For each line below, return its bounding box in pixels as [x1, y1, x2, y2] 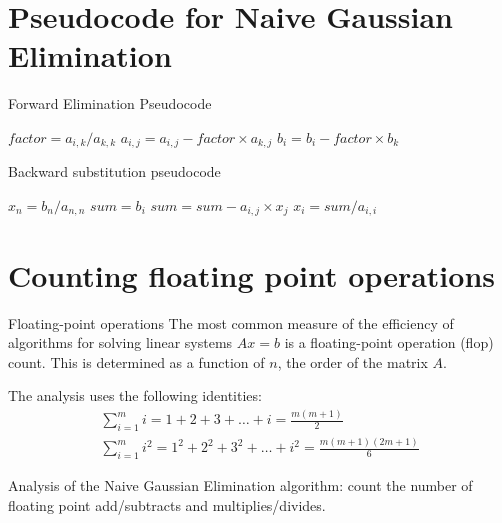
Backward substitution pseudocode [8, 161, 221, 182]
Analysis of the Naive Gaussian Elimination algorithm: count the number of [8, 475, 473, 496]
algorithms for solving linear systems [8, 332, 233, 353]
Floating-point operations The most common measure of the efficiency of [8, 312, 454, 333]
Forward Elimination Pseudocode [8, 93, 212, 114]
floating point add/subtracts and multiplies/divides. [8, 494, 326, 515]
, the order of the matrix [277, 351, 428, 372]
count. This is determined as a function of [8, 351, 265, 372]
